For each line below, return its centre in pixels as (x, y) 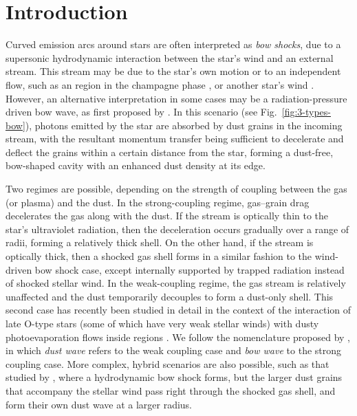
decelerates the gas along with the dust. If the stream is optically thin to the (167, 216)
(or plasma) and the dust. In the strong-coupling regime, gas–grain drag (158, 202)
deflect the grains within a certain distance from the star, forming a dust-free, (170, 152)
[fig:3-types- (306, 112)
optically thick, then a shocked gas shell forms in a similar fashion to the (159, 256)
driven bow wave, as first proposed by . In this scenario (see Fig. (141, 112)
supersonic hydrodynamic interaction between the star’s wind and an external (170, 57)
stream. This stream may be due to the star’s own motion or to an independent (173, 71)
